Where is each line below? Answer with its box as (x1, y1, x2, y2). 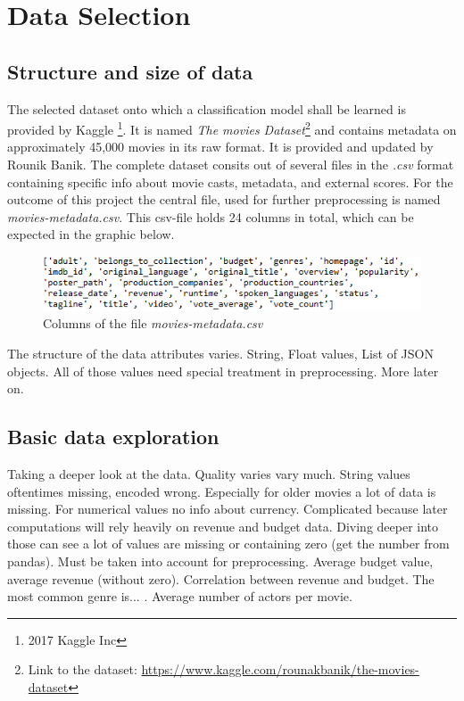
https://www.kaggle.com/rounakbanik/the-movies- (141, 660, 419, 679)
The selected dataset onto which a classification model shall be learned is (7, 99, 406, 118)
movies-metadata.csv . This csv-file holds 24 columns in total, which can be (7, 207, 414, 226)
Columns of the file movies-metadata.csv (43, 314, 263, 333)
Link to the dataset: (28, 660, 137, 679)
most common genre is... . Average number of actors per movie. (7, 587, 352, 606)
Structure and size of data (7, 57, 253, 85)
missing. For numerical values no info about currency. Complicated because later (7, 499, 448, 518)
